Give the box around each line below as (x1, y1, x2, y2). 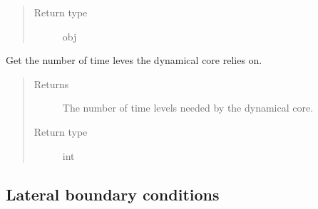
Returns (34, 76, 69, 91)
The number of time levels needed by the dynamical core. (62, 100, 314, 115)
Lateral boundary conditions (6, 183, 220, 205)
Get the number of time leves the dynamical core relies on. (6, 53, 262, 68)
